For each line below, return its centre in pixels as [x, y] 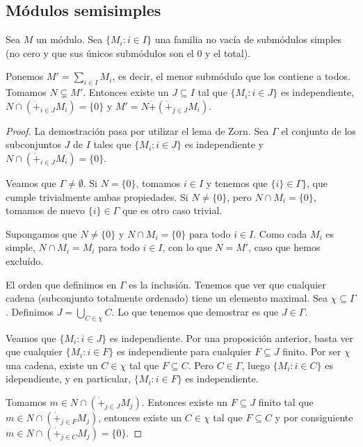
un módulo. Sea [69, 39]
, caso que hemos [284, 247]
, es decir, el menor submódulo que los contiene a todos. [231, 76]
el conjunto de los [318, 130]
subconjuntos [33, 144]
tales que [112, 144]
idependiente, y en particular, [68, 379]
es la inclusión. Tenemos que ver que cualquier [227, 284]
